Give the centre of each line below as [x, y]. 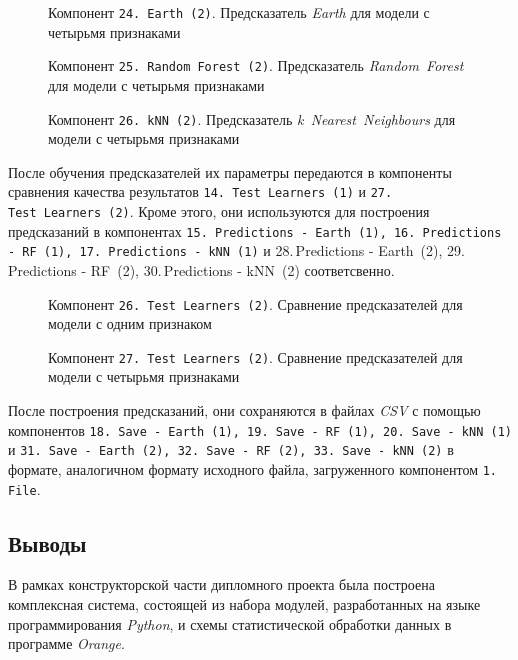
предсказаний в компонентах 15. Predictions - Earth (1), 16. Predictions [255, 230]
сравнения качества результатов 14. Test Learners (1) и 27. [200, 191]
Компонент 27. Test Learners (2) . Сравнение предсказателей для [255, 356]
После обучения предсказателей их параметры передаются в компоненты [230, 171]
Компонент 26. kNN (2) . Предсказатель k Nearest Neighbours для [252, 118]
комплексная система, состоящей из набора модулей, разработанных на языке [244, 604]
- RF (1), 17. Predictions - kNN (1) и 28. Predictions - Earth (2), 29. [236, 250]
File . [24, 488]
